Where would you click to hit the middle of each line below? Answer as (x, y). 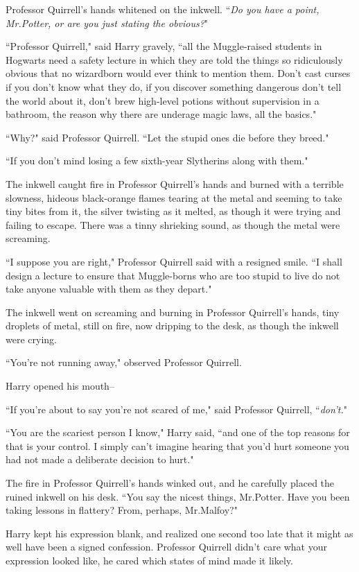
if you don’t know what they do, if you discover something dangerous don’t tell (174, 86)
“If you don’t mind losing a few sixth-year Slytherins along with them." (157, 161)
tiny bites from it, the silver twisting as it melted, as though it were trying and (173, 211)
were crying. (31, 339)
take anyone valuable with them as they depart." (109, 289)
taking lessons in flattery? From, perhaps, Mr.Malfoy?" (122, 510)
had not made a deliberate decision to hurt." (100, 459)
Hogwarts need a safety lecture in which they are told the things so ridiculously (174, 59)
